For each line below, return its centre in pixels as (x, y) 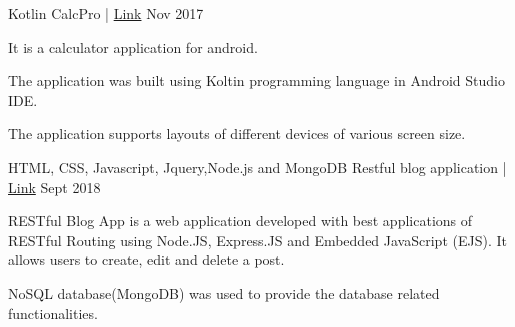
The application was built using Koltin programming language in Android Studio (256, 80)
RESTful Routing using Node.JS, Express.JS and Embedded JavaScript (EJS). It (257, 239)
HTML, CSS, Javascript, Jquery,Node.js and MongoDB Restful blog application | (257, 166)
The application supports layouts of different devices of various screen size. (237, 133)
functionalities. (53, 312)
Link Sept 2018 (54, 186)
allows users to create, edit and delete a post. (146, 259)
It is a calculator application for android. (133, 46)
